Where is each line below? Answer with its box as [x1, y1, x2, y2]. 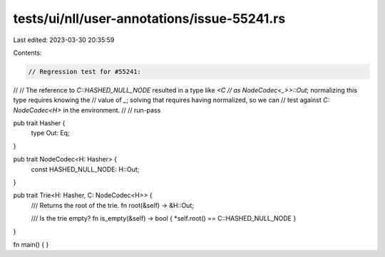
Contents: [13, 48, 42, 57]
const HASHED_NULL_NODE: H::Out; [31, 164, 140, 174]
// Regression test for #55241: [28, 68, 142, 75]
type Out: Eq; [31, 129, 71, 137]
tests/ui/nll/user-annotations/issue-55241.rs [13, 11, 286, 26]
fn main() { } [13, 240, 49, 248]
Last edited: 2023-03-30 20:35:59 [13, 36, 115, 44]
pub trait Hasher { [13, 119, 66, 127]
